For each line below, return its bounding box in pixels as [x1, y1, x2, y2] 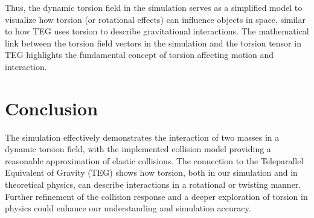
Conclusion [5, 95, 98, 120]
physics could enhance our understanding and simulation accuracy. [5, 202, 251, 214]
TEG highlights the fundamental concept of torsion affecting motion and [5, 48, 274, 61]
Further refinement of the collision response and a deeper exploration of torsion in [5, 190, 308, 202]
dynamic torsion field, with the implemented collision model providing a [5, 143, 271, 155]
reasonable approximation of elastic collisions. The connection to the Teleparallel [5, 154, 304, 167]
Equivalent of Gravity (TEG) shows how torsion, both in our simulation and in [5, 166, 298, 179]
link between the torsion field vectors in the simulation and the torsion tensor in [5, 36, 301, 49]
